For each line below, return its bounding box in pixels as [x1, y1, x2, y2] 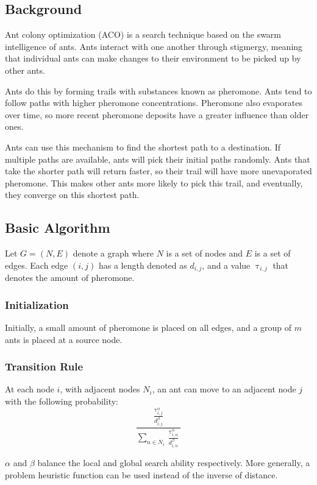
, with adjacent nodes [60, 383, 140, 395]
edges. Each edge [5, 258, 68, 271]
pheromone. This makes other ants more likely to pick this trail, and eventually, [5, 176, 303, 189]
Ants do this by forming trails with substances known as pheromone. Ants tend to [5, 84, 312, 97]
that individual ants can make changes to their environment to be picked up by [5, 52, 301, 65]
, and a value [202, 258, 251, 271]
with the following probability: [5, 394, 118, 407]
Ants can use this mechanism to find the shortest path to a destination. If [5, 140, 281, 153]
